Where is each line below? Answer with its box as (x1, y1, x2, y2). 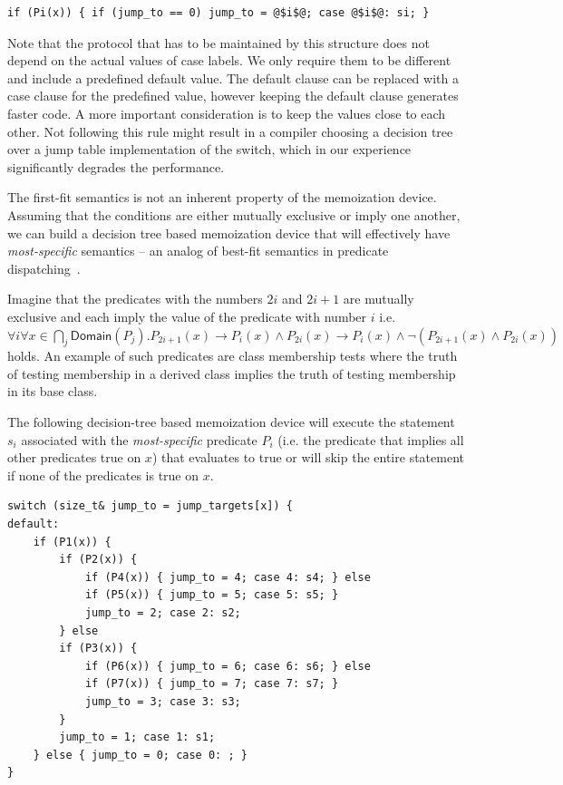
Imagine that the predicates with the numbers (7, 289, 263, 308)
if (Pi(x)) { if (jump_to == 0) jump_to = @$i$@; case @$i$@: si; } (7, 6, 430, 19)
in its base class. (7, 382, 98, 401)
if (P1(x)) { (33, 535, 112, 548)
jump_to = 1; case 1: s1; (59, 731, 216, 744)
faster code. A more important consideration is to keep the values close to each (7, 103, 446, 122)
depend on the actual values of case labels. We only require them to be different (7, 51, 451, 70)
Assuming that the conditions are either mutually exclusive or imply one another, (7, 205, 461, 224)
